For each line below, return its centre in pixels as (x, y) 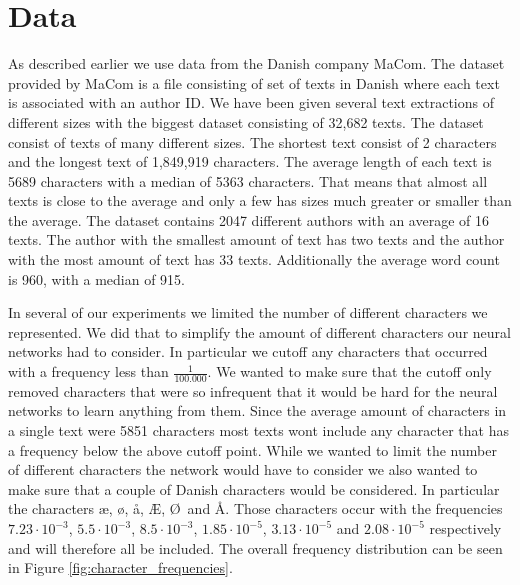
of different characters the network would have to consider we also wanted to (243, 469)
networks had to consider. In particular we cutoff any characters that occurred (248, 351)
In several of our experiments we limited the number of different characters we (248, 312)
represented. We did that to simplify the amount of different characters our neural (259, 331)
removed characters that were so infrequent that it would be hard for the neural (253, 390)
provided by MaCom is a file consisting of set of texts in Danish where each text (254, 82)
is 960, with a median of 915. (97, 278)
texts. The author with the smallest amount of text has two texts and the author (256, 239)
